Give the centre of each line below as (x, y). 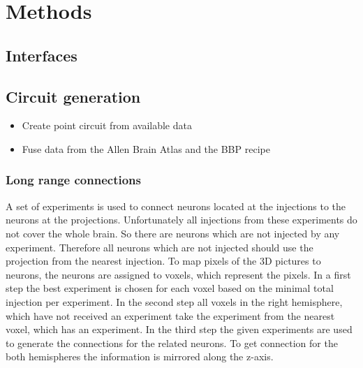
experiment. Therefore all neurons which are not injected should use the (160, 247)
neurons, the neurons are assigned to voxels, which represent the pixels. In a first (178, 274)
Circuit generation (73, 96)
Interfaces (42, 55)
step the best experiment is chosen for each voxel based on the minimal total (170, 288)
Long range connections (73, 180)
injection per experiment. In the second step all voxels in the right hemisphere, (174, 301)
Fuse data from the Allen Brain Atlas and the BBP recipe (146, 148)
